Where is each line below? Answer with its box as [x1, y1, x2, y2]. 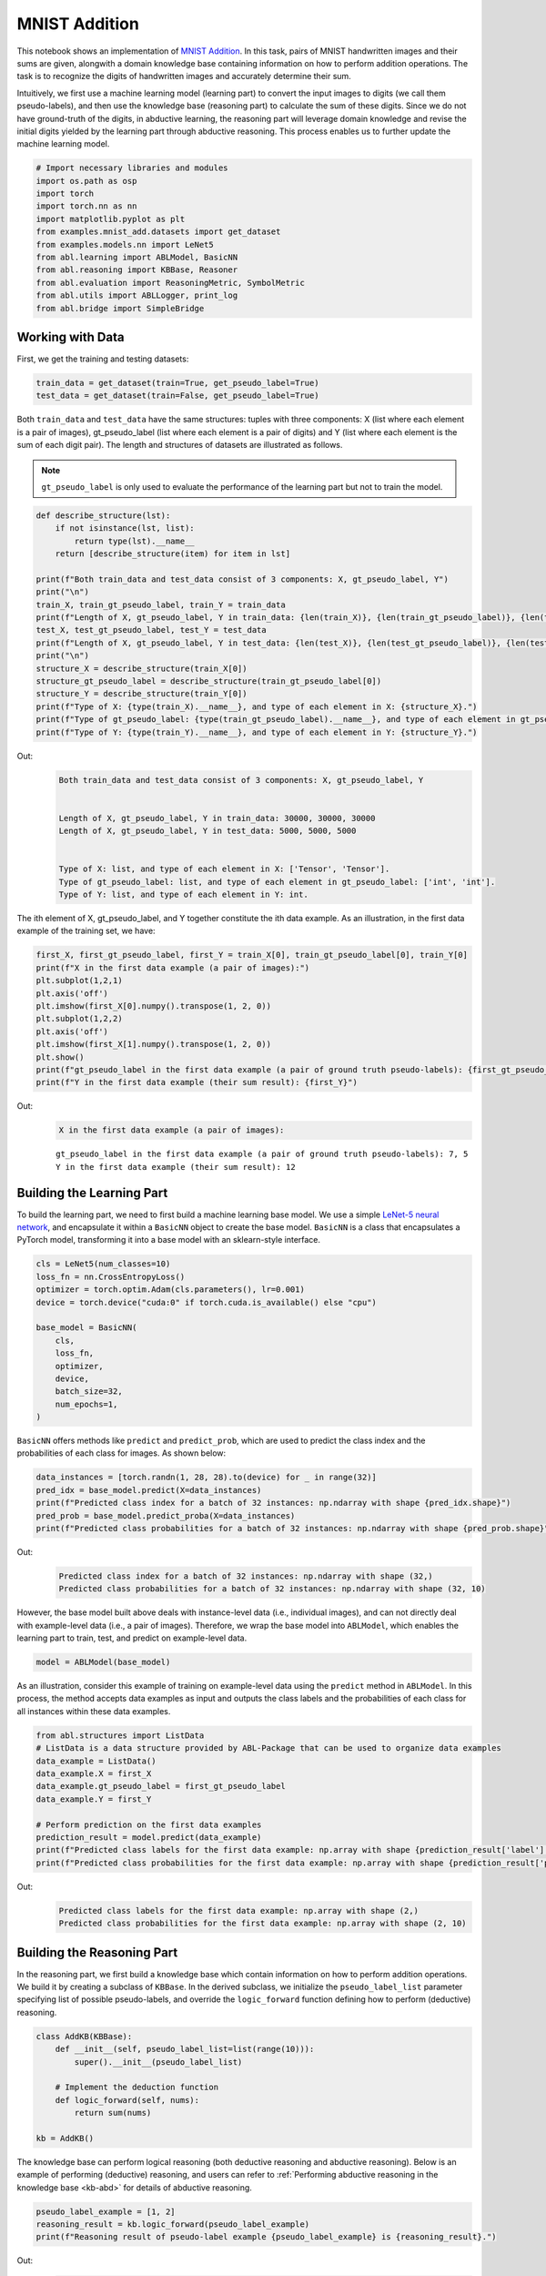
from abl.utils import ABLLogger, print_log [35, 290, 238, 300]
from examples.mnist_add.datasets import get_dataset [35, 227, 281, 237]
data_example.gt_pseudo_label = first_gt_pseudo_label [35, 1781, 286, 1792]
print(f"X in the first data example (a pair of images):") [35, 962, 310, 973]
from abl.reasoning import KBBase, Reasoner [35, 265, 238, 275]
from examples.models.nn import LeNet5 [35, 239, 214, 249]
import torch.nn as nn [35, 201, 137, 211]
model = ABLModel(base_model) [35, 1657, 171, 1668]
